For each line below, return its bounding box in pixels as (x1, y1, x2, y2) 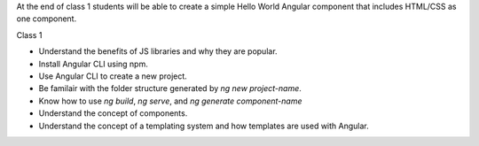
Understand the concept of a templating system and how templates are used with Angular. (38, 120, 370, 131)
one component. (16, 13, 77, 24)
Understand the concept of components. (38, 108, 188, 119)
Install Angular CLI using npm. (38, 58, 148, 69)
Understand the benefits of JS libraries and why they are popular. (38, 46, 279, 57)
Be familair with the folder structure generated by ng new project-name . (38, 83, 302, 94)
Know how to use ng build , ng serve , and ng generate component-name (38, 96, 302, 106)
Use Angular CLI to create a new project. (38, 71, 188, 81)
